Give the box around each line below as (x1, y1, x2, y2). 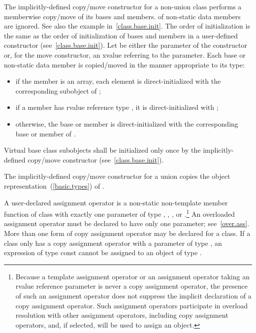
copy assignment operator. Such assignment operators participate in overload (15, 300, 248, 310)
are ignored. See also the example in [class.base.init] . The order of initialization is (4, 21, 250, 31)
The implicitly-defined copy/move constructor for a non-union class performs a (4, 1, 242, 11)
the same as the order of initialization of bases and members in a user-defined (4, 30, 238, 40)
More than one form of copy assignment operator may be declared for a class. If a (4, 228, 251, 238)
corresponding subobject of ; (15, 85, 101, 96)
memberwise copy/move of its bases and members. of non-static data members (4, 11, 241, 21)
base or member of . (15, 128, 76, 138)
